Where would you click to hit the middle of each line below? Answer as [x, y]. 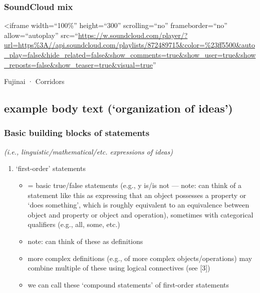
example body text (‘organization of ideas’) [118, 108]
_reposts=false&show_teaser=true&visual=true [78, 64]
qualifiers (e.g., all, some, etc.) [74, 224]
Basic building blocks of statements [77, 133]
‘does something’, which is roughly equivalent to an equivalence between [139, 205]
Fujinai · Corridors [34, 81]
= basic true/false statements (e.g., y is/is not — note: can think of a [135, 185]
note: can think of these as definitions [85, 241]
